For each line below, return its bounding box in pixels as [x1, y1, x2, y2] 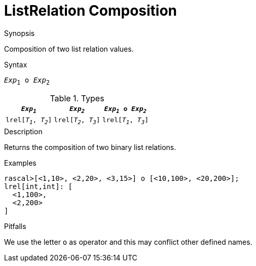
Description [4, 127, 43, 136]
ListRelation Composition [4, 2, 177, 19]
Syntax [4, 60, 27, 69]
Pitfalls [4, 221, 26, 231]
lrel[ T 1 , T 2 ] [6, 116, 52, 126]
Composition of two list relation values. [4, 44, 134, 53]
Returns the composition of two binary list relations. [4, 142, 176, 151]
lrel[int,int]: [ [4, 182, 72, 191]
